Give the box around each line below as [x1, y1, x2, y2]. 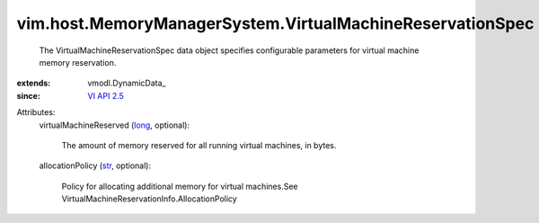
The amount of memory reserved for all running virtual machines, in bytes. [61, 139, 337, 150]
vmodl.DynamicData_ [87, 77, 166, 89]
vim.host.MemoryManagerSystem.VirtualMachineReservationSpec [16, 13, 535, 33]
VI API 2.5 [87, 90, 125, 101]
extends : [16, 77, 51, 89]
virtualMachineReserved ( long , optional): [39, 120, 190, 130]
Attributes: [16, 107, 56, 118]
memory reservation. [39, 57, 117, 67]
